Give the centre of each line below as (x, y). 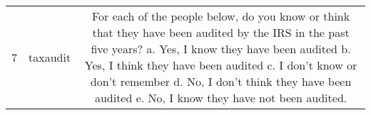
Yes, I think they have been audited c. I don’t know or (221, 65)
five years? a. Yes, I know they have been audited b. (221, 49)
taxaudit (50, 57)
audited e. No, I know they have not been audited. (221, 98)
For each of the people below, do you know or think (221, 16)
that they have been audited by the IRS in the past (221, 32)
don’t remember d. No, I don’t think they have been (221, 81)
